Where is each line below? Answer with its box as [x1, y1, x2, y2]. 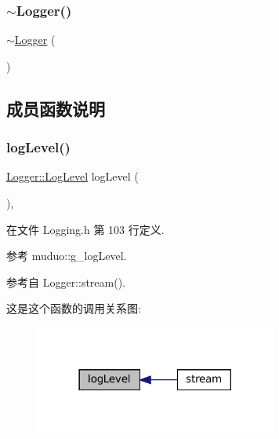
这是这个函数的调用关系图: [6, 300, 141, 316]
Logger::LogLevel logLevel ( [6, 168, 139, 185]
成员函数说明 [6, 96, 105, 120]
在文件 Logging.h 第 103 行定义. [6, 221, 165, 237]
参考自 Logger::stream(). [6, 273, 126, 290]
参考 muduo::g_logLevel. [6, 247, 127, 264]
